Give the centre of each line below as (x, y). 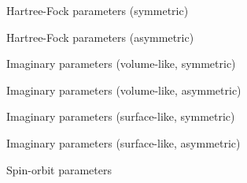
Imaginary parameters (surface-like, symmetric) (121, 116)
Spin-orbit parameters (59, 169)
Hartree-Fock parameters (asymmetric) (100, 37)
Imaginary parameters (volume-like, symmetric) (121, 63)
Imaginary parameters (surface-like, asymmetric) (124, 142)
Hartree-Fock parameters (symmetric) (98, 10)
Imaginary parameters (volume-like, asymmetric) (124, 90)
